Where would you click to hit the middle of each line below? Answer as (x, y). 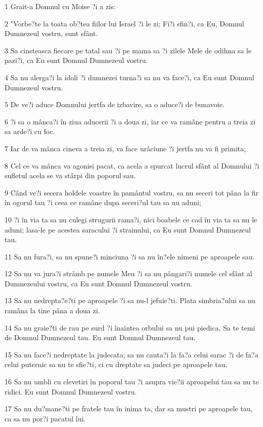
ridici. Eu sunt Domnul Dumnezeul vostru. (71, 391)
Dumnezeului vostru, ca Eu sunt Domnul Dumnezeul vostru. (99, 283)
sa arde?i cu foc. (30, 131)
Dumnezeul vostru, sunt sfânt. (51, 33)
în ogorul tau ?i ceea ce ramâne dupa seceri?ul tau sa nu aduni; (103, 202)
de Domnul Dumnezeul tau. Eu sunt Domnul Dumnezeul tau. (100, 337)
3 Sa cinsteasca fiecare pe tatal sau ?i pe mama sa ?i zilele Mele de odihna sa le (128, 50)
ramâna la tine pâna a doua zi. (52, 310)
